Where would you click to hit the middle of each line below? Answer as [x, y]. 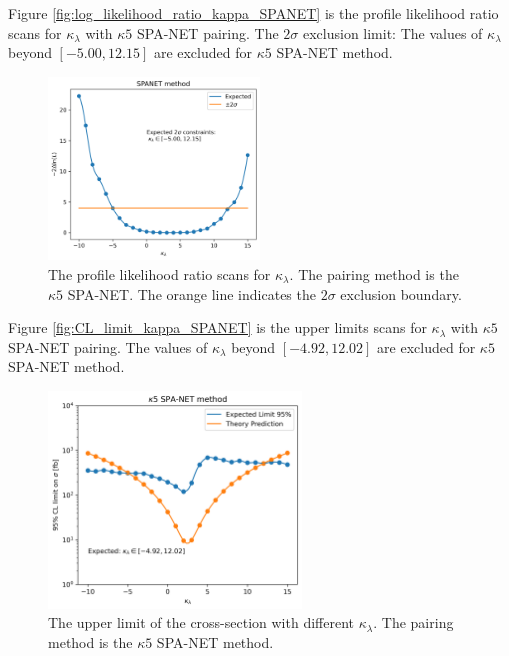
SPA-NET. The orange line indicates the [191, 293]
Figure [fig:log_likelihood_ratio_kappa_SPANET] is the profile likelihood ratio [253, 13]
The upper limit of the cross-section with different [201, 622]
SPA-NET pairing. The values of [108, 346]
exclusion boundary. [401, 293]
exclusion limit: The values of [392, 32]
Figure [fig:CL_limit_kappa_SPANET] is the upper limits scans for [217, 327]
